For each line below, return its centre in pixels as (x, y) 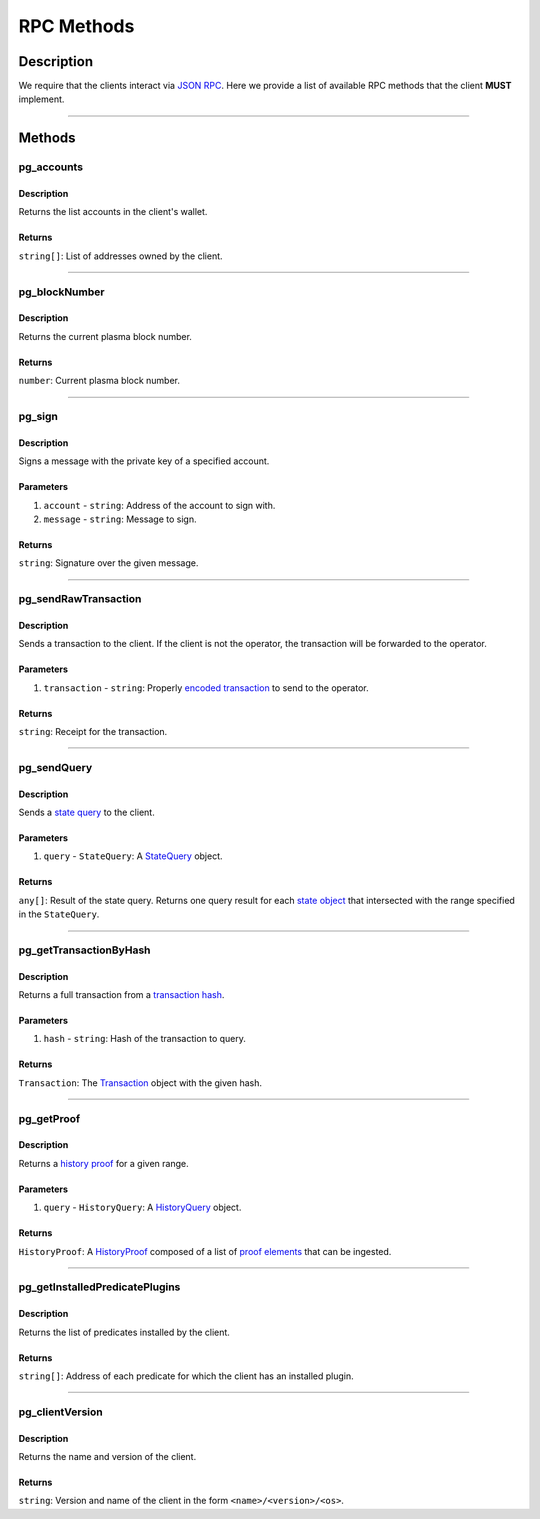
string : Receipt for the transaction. (93, 732)
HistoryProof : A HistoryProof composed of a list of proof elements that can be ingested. (205, 1251)
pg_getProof (49, 1118)
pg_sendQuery (55, 767)
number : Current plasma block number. (99, 381)
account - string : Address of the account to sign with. (159, 505)
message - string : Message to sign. (120, 519)
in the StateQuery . (59, 914)
